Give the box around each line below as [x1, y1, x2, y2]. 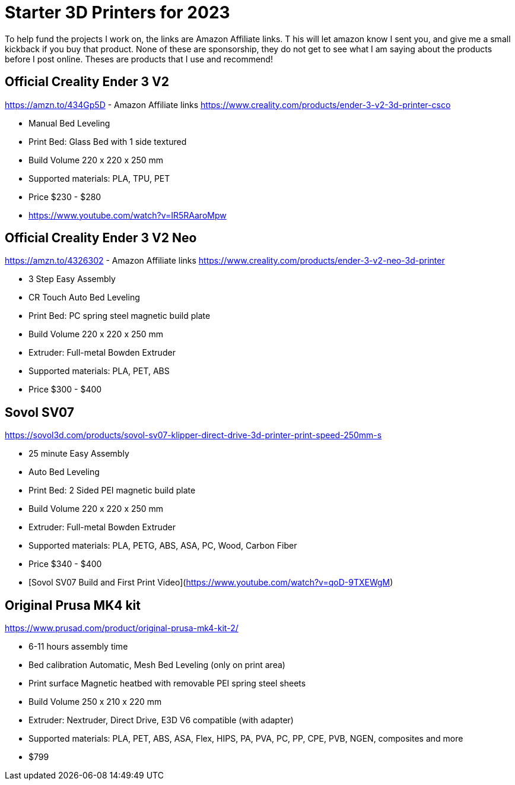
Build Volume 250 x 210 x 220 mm [28, 697, 162, 707]
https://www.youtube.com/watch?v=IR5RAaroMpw [28, 210, 227, 220]
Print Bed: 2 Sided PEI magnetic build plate [28, 485, 196, 496]
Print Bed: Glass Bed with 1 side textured [28, 136, 187, 147]
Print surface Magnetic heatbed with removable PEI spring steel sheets [28, 678, 306, 689]
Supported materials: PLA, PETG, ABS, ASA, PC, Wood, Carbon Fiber [28, 540, 297, 551]
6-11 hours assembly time [28, 641, 128, 652]
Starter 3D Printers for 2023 [5, 2, 230, 23]
